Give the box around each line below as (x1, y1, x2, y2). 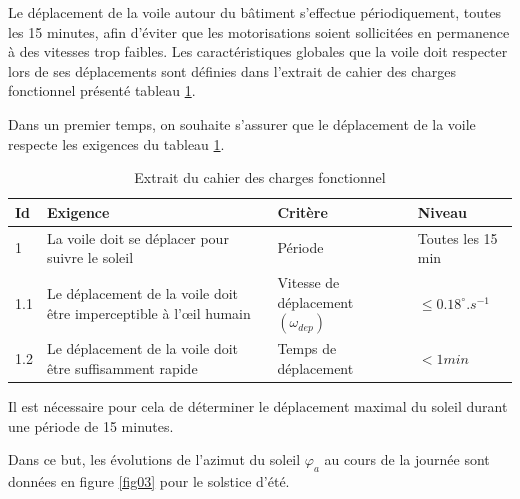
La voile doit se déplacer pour (46, 227, 229, 248)
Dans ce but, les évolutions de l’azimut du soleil (8, 449, 301, 470)
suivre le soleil (46, 247, 134, 268)
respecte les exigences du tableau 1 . (8, 133, 225, 154)
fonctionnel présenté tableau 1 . (8, 80, 196, 101)
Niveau (417, 201, 468, 222)
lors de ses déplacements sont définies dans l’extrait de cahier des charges (8, 60, 456, 81)
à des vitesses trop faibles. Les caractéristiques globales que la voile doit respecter (8, 41, 508, 62)
